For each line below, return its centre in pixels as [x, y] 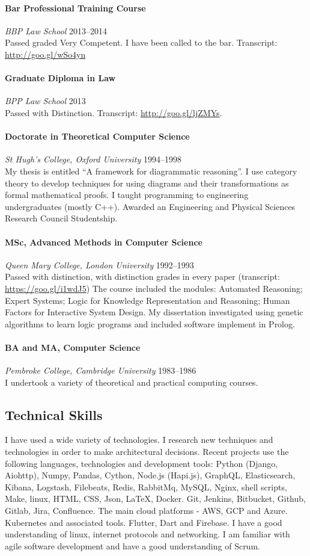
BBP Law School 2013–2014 [56, 30]
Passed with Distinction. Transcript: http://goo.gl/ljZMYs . [114, 112]
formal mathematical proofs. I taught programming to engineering [127, 195]
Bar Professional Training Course [75, 8]
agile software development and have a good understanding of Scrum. [132, 545]
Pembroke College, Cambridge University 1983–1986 [101, 370]
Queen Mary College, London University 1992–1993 [99, 264]
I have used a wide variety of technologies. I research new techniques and [139, 440]
